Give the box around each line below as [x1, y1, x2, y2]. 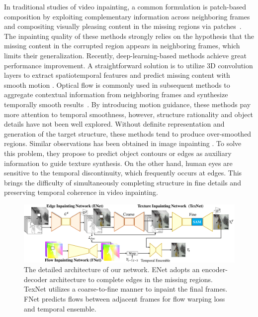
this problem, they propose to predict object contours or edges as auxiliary [4, 148, 232, 158]
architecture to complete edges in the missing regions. [49, 274, 213, 284]
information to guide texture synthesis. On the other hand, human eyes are [4, 158, 233, 168]
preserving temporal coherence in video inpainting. [4, 187, 158, 197]
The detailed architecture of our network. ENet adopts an [24, 264, 200, 275]
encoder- [202, 264, 228, 275]
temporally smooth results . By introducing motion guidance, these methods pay [4, 99, 251, 109]
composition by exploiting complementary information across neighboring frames [4, 11, 250, 21]
